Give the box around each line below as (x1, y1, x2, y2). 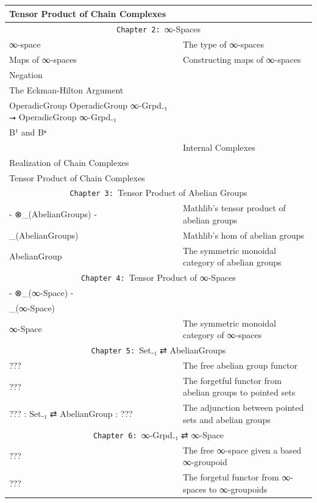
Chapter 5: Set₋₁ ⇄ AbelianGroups (91, 344, 226, 356)
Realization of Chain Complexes (9, 156, 129, 168)
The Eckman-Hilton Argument (9, 83, 124, 96)
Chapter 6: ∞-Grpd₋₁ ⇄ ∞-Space (93, 428, 224, 441)
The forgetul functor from (182, 471, 279, 483)
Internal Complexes (182, 140, 255, 153)
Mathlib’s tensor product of (182, 201, 286, 214)
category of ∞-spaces (182, 328, 262, 341)
